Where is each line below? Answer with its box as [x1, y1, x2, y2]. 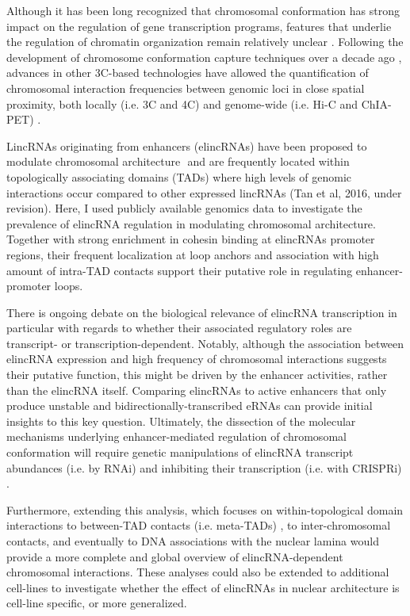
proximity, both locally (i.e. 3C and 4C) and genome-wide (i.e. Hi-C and [6, 95, 358, 112]
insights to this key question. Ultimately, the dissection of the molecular [6, 412, 356, 429]
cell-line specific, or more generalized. [6, 595, 187, 611]
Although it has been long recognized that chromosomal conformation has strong [6, 2, 400, 18]
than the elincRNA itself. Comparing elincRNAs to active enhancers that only [6, 381, 387, 398]
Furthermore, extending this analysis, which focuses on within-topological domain [6, 501, 404, 518]
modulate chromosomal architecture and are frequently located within [6, 153, 350, 170]
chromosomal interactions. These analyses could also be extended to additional [6, 564, 389, 580]
